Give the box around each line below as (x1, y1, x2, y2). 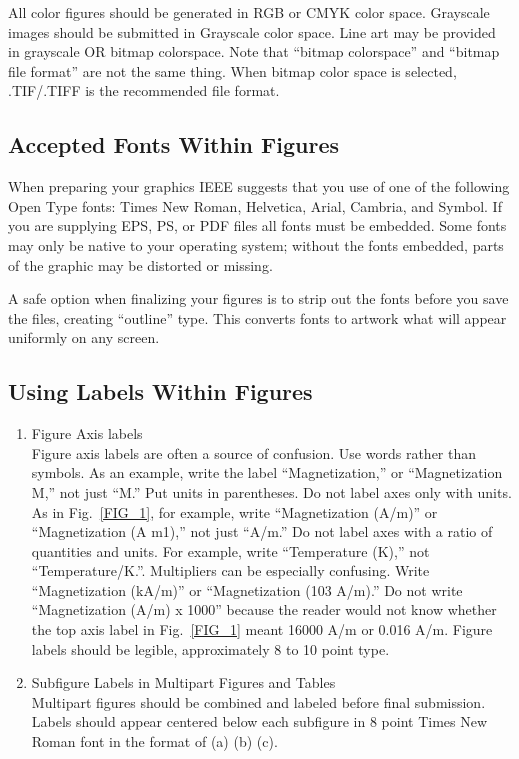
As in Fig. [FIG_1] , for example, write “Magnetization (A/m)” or (31, 501, 438, 522)
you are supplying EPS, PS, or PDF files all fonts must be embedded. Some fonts (8, 215, 507, 236)
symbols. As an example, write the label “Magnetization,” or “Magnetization (31, 462, 503, 483)
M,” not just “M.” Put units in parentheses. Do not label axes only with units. (31, 481, 512, 502)
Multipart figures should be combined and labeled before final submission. (31, 691, 486, 712)
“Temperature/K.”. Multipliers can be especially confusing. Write (31, 560, 430, 581)
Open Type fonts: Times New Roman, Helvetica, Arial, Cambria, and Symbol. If (8, 195, 502, 216)
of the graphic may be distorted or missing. (8, 254, 273, 275)
